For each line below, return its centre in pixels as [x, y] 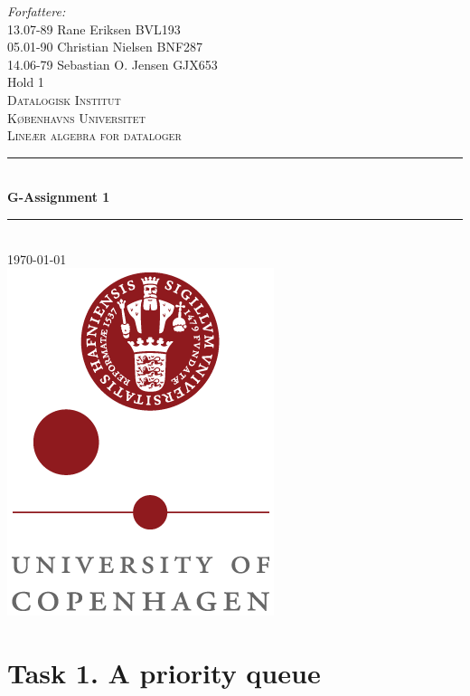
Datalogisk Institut [64, 99]
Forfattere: [37, 11]
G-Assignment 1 [59, 197]
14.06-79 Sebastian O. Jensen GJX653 [113, 64]
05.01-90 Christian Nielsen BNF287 [105, 47]
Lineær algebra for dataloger [94, 135]
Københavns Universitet [76, 117]
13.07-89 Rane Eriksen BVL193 [94, 29]
